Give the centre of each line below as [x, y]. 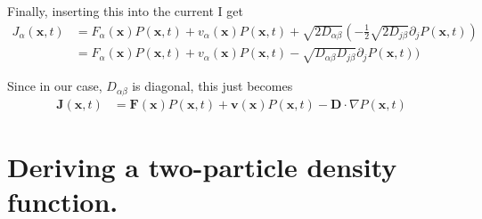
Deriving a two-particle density [202, 166]
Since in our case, [55, 86]
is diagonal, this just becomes [212, 86]
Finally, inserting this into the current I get [125, 11]
